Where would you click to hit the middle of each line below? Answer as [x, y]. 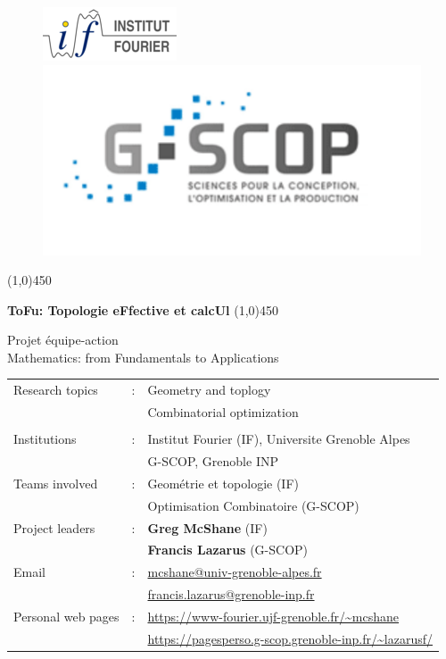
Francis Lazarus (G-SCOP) [228, 550]
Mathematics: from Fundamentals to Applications [143, 357]
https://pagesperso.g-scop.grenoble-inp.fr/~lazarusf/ [290, 638]
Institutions [45, 439]
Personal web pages [66, 616]
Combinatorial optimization [223, 412]
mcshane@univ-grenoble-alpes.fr [235, 572]
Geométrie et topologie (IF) [223, 483]
